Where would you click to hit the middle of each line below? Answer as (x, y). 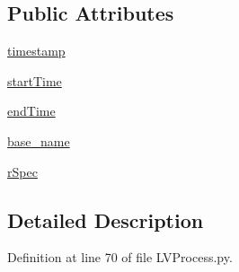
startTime (35, 80)
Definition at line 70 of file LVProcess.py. (120, 257)
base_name (39, 140)
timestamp (36, 51)
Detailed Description (106, 219)
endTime (31, 111)
